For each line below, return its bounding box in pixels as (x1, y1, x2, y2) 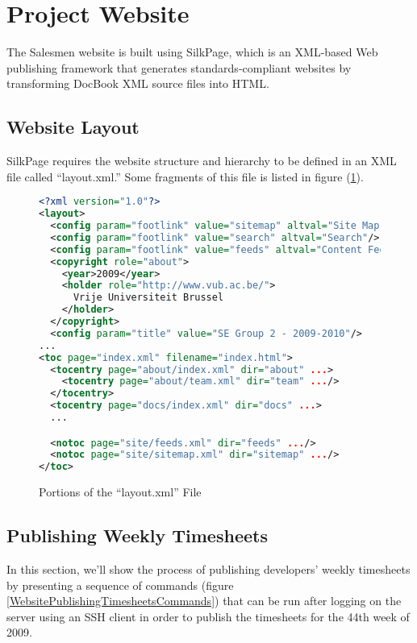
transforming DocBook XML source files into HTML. (6, 75, 269, 92)
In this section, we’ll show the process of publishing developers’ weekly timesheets (6, 561, 411, 577)
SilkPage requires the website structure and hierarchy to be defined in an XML (6, 152, 397, 169)
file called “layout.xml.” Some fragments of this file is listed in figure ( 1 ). (6, 168, 364, 185)
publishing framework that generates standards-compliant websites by (6, 59, 352, 76)
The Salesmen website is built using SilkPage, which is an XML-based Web (6, 44, 378, 60)
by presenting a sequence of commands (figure (6, 576, 234, 593)
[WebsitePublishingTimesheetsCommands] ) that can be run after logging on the (6, 592, 402, 609)
